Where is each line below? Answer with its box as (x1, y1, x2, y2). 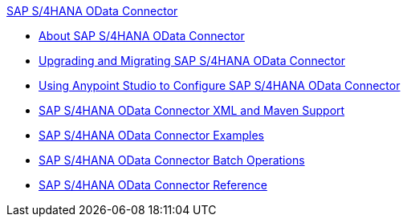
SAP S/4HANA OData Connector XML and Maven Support (39, 103, 345, 117)
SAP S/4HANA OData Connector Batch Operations (39, 153, 305, 167)
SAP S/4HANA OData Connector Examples (39, 128, 264, 142)
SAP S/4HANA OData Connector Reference (39, 178, 267, 192)
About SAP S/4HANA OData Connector (39, 29, 245, 43)
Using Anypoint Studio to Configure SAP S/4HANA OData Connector (39, 79, 401, 92)
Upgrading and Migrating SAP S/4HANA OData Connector (39, 54, 345, 67)
